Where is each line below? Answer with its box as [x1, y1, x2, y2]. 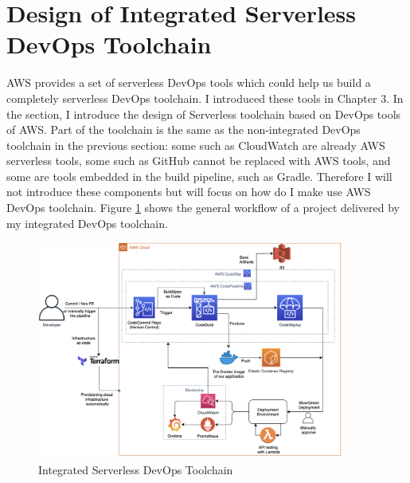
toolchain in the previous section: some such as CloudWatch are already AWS [6, 136, 385, 153]
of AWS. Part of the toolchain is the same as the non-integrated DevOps [6, 121, 361, 138]
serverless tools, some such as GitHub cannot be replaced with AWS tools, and [6, 152, 391, 169]
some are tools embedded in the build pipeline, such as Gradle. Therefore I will [6, 167, 392, 184]
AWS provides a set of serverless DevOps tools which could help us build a [6, 74, 371, 91]
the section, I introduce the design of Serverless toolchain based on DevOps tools [6, 105, 401, 122]
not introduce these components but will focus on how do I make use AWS [6, 183, 371, 200]
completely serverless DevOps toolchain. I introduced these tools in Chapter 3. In [6, 89, 404, 106]
